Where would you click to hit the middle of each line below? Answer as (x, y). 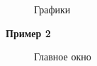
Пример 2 (28, 33)
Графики (52, 9)
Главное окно (63, 57)
